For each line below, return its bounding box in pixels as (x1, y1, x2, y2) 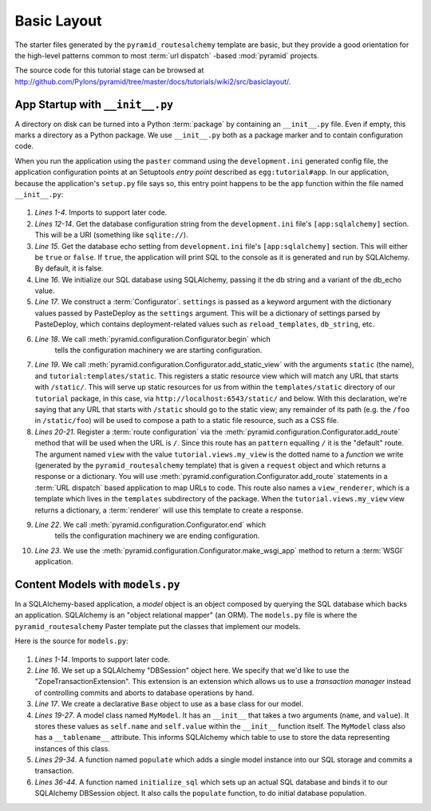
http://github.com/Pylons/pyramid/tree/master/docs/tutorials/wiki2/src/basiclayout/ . (14, 77, 291, 86)
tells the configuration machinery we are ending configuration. (54, 531, 260, 540)
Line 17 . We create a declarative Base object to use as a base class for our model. (34, 699, 304, 709)
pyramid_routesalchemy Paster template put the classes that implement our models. (14, 621, 301, 631)
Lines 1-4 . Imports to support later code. (34, 208, 168, 217)
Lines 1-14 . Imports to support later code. (34, 655, 171, 664)
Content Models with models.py (14, 577, 180, 591)
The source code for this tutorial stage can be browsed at (14, 65, 204, 75)
